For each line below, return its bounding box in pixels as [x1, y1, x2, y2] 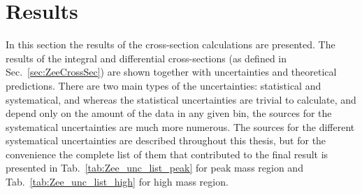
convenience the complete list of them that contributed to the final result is [6, 146, 328, 161]
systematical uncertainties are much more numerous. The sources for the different [6, 119, 355, 134]
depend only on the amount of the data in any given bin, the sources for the [6, 106, 332, 120]
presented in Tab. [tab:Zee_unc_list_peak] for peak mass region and [6, 160, 303, 175]
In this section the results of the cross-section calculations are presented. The [6, 37, 335, 52]
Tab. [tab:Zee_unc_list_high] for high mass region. [6, 174, 229, 189]
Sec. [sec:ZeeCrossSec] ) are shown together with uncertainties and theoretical [6, 64, 337, 79]
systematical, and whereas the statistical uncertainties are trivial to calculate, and [6, 92, 356, 106]
